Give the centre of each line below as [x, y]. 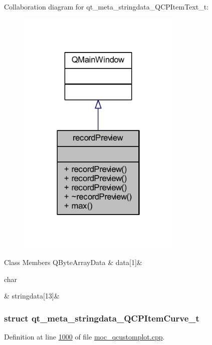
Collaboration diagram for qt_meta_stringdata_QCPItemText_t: [107, 6]
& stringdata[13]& [32, 296]
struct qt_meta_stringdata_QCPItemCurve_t [102, 318]
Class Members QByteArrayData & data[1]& [73, 262]
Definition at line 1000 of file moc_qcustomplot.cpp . [84, 336]
